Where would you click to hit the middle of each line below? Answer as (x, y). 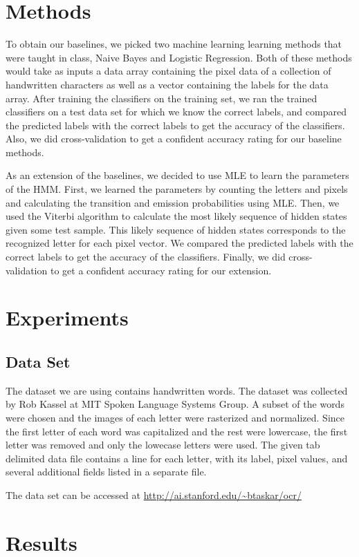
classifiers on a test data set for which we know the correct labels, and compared (176, 112)
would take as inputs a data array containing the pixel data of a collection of (168, 71)
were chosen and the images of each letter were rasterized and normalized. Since (175, 417)
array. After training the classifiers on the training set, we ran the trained (162, 98)
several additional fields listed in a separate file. (106, 472)
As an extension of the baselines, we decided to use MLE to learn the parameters (177, 175)
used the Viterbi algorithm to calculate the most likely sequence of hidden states (176, 216)
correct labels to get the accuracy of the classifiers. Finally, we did (146, 257)
